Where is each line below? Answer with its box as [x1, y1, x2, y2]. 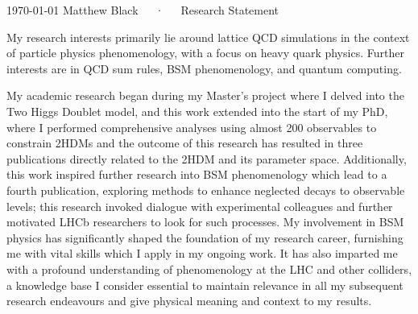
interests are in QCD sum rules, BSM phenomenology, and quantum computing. [6, 60, 402, 76]
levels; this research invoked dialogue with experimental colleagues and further [6, 197, 393, 214]
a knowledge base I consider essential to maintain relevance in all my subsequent [6, 276, 404, 293]
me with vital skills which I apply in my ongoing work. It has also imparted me [6, 245, 398, 262]
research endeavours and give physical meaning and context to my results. [6, 292, 372, 309]
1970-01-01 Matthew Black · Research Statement [6, 2, 279, 18]
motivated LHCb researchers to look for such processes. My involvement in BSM [6, 213, 404, 230]
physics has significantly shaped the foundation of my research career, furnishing [6, 229, 404, 246]
